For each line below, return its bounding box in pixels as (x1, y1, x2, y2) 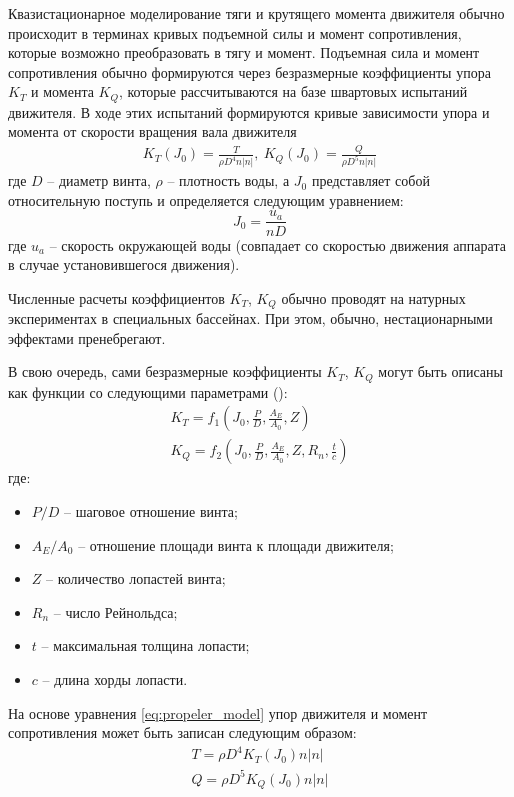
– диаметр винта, (47, 170, 151, 191)
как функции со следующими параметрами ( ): (8, 381, 288, 402)
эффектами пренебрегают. (8, 327, 166, 348)
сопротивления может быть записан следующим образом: (8, 722, 357, 743)
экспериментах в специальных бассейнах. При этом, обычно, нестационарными (8, 308, 493, 329)
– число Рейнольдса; (53, 601, 178, 622)
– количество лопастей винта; (46, 568, 226, 589)
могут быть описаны (378, 361, 503, 382)
